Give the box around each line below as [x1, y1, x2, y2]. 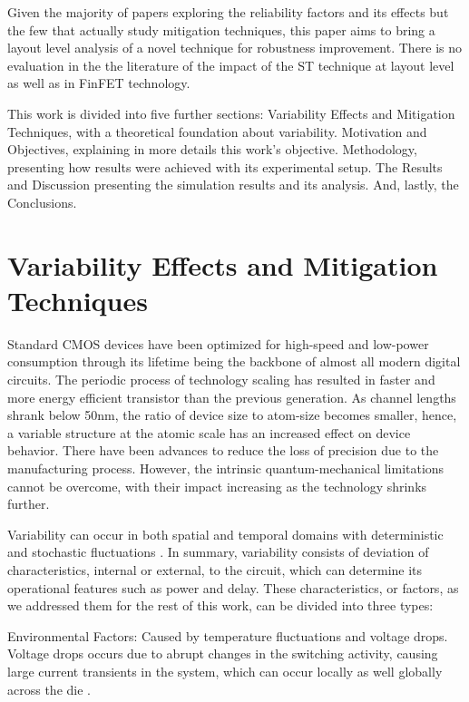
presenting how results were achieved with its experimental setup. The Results [7, 157, 443, 176]
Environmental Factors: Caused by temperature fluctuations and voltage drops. [7, 626, 448, 645]
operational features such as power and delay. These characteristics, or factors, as [7, 578, 459, 597]
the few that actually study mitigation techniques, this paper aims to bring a [7, 20, 435, 39]
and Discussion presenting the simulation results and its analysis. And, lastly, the [7, 175, 459, 194]
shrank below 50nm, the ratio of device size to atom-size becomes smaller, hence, [7, 405, 457, 424]
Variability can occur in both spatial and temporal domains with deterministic [7, 524, 444, 543]
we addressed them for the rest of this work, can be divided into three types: [7, 596, 434, 615]
